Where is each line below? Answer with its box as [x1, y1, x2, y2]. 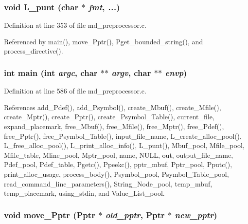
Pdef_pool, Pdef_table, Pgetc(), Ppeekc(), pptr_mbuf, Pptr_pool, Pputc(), [4, 159, 232, 169]
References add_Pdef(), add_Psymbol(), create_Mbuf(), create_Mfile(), [4, 102, 221, 112]
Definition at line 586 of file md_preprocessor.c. [4, 86, 146, 96]
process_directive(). [4, 46, 63, 56]
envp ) [165, 66, 187, 78]
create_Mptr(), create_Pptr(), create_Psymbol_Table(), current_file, [4, 112, 214, 122]
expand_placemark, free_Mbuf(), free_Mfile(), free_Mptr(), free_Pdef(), [4, 121, 224, 131]
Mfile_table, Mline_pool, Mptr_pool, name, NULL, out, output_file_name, [4, 149, 233, 160]
